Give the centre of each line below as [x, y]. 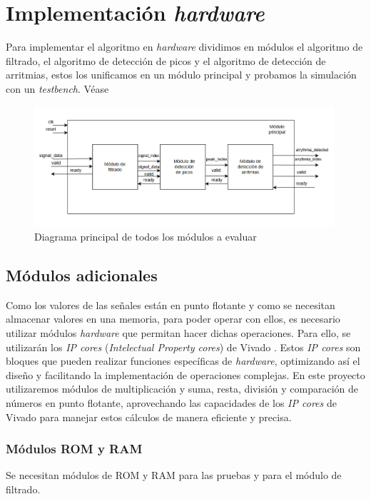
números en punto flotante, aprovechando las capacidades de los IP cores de [171, 403]
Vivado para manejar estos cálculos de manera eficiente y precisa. [149, 417]
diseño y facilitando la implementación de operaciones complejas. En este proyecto [185, 374]
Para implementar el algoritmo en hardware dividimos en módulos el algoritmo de [184, 47]
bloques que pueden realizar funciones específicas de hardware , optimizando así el [183, 361]
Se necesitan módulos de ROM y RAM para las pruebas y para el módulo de [174, 475]
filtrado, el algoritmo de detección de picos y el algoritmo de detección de [166, 60]
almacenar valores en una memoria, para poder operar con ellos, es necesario [173, 319]
